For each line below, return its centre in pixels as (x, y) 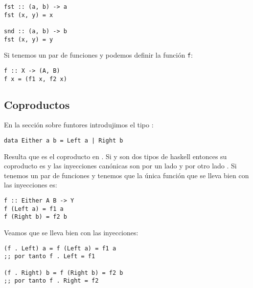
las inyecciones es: (31, 185)
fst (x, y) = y (29, 39)
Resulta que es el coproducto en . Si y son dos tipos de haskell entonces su (115, 156)
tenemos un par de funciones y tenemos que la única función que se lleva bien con (126, 175)
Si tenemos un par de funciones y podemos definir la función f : (98, 55)
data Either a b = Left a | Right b (64, 141)
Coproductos (37, 104)
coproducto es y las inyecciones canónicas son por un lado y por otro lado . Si (120, 166)
